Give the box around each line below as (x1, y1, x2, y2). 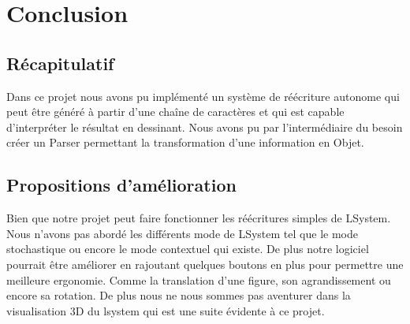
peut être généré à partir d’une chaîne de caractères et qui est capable (6, 103, 345, 120)
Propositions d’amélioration (6, 173, 237, 197)
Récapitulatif (6, 50, 114, 75)
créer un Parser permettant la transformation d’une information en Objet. (6, 134, 364, 151)
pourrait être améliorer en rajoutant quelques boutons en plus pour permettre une (6, 255, 404, 272)
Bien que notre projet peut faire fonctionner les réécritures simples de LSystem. (6, 210, 391, 226)
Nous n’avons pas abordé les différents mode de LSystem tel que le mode (6, 225, 358, 241)
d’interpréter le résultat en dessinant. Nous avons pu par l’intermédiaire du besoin (6, 118, 403, 135)
